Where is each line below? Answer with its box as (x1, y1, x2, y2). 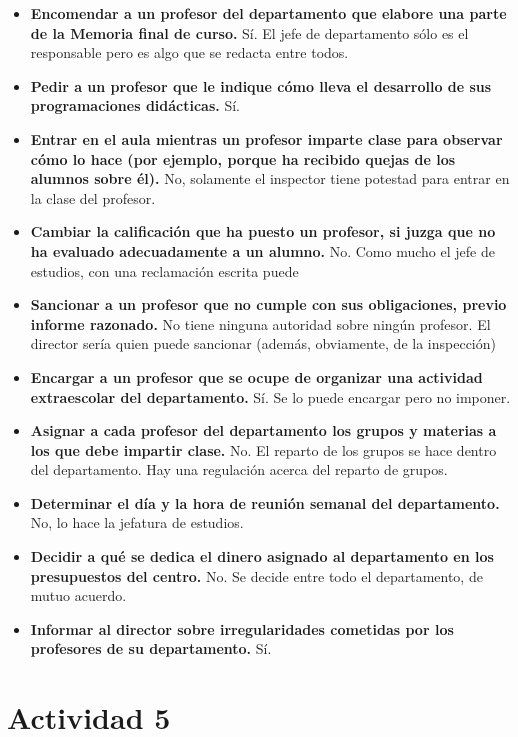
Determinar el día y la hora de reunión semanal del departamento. (30, 492, 500, 513)
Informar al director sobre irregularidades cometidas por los (30, 618, 454, 639)
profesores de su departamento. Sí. (30, 638, 272, 659)
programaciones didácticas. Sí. (30, 95, 240, 116)
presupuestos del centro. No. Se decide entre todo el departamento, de (30, 565, 483, 586)
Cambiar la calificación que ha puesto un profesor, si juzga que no (30, 221, 496, 242)
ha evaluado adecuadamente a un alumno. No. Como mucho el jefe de (30, 240, 495, 261)
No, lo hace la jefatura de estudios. (30, 512, 244, 533)
